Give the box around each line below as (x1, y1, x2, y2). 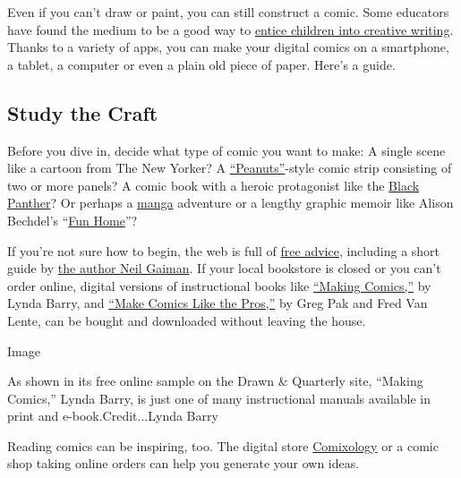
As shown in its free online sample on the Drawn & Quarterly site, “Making (7, 371, 423, 390)
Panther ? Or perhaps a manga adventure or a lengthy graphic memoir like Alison (7, 193, 454, 212)
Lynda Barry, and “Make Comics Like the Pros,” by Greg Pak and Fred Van (7, 294, 428, 312)
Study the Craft (7, 98, 158, 126)
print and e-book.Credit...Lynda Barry (7, 406, 218, 425)
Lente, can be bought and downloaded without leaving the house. (7, 311, 366, 329)
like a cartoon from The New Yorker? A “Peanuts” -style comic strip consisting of (7, 158, 452, 177)
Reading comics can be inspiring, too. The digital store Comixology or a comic (7, 436, 439, 455)
